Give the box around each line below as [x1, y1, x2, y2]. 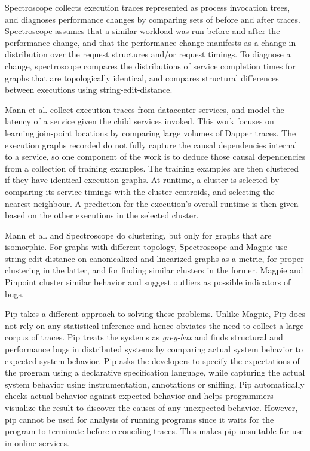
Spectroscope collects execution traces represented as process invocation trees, [5, 1, 290, 13]
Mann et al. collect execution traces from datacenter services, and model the [5, 103, 284, 115]
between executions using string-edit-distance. [5, 83, 173, 96]
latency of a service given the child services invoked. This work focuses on [5, 115, 274, 127]
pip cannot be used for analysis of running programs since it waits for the [5, 413, 274, 425]
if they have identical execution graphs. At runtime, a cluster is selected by [5, 173, 280, 186]
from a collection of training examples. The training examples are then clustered [5, 161, 299, 174]
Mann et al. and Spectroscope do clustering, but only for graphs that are [5, 228, 272, 241]
